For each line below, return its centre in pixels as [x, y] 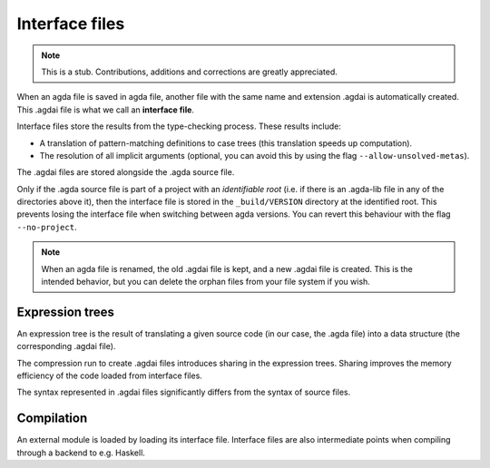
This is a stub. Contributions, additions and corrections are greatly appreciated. [189, 72]
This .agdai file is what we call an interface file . [106, 110]
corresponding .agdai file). [66, 346]
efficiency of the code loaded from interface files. [110, 375]
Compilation [52, 419]
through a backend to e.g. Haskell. [81, 453]
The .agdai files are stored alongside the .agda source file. [126, 172]
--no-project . [47, 227]
